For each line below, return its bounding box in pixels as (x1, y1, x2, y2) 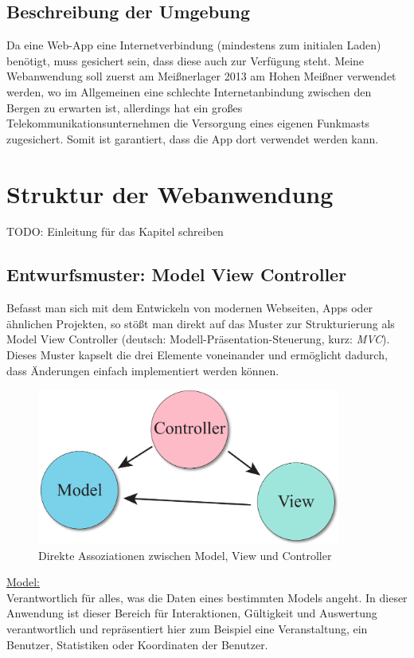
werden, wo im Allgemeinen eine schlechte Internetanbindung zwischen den (6, 83, 372, 100)
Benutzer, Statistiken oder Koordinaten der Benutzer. (6, 636, 268, 652)
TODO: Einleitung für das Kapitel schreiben (6, 223, 224, 240)
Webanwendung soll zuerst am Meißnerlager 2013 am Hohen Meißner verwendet (6, 68, 396, 84)
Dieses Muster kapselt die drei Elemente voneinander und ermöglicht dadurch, (6, 347, 388, 363)
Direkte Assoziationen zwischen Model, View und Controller (38, 546, 332, 563)
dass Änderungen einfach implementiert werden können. (6, 362, 279, 378)
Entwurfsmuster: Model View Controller (6, 262, 347, 287)
